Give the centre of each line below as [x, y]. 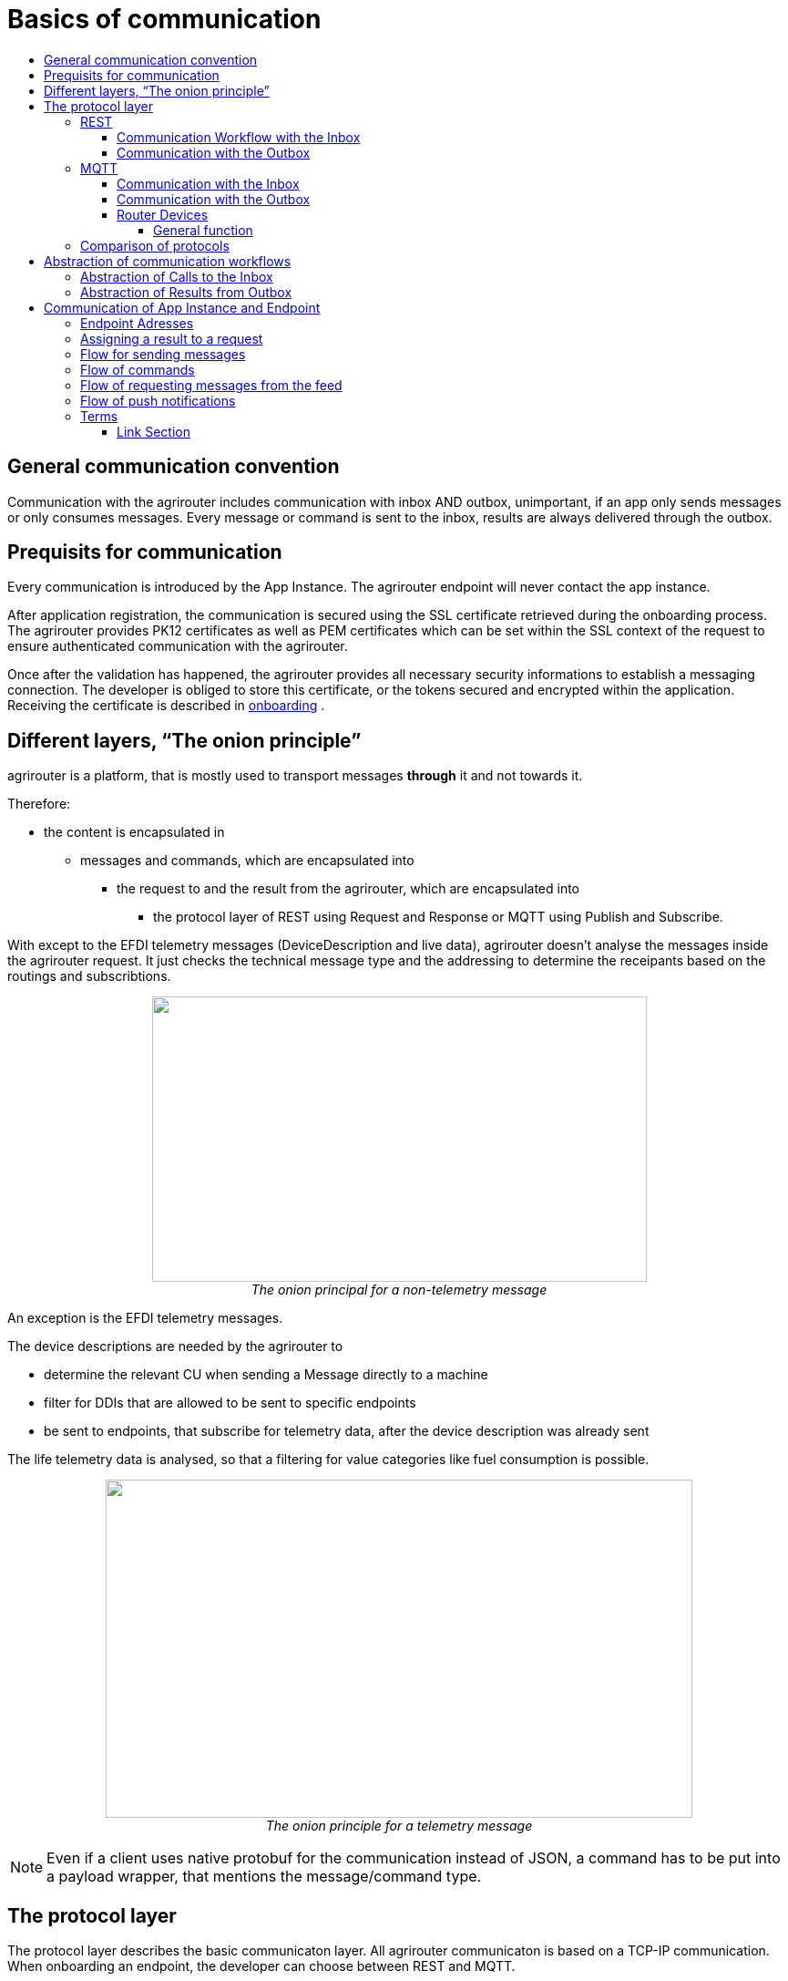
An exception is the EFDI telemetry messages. [145, 1318]
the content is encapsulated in [134, 832]
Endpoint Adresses [137, 323]
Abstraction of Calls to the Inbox [177, 276]
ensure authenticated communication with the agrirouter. [178, 646]
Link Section [154, 431]
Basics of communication [164, 19]
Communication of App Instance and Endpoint [182, 307]
